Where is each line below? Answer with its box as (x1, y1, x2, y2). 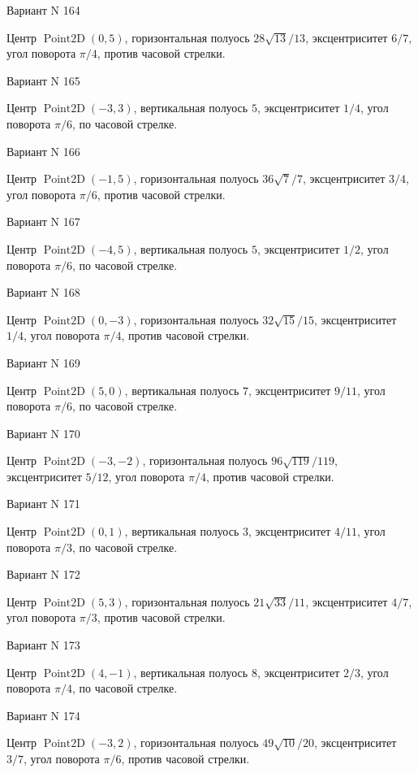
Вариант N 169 (6, 354, 80, 371)
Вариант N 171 (6, 495, 80, 512)
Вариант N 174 (6, 706, 80, 723)
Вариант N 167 (6, 213, 80, 230)
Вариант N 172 (6, 566, 80, 583)
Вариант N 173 (6, 636, 80, 654)
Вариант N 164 (6, 2, 80, 18)
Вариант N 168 (6, 284, 80, 301)
